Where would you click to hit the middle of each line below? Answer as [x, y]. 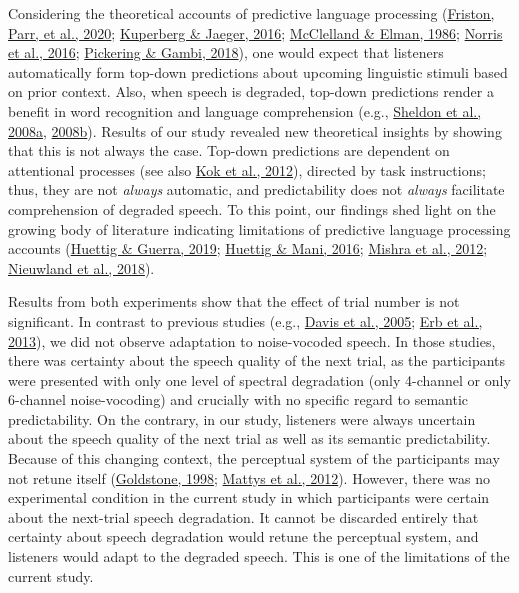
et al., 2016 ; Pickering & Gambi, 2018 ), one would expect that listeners [226, 52]
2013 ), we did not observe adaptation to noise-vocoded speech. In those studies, [252, 340]
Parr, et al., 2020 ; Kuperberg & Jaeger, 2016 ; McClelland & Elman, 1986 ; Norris [255, 32]
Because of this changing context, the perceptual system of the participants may [254, 458]
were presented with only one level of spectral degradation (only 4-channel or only [259, 379]
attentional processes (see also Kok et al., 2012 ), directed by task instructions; [247, 169]
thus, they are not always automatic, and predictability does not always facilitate [256, 189]
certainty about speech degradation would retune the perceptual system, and [243, 536]
